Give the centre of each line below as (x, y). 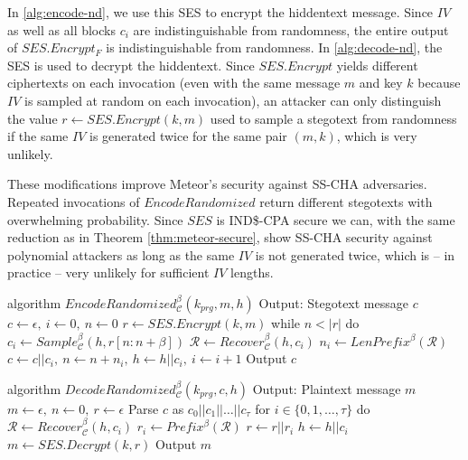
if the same (38, 136)
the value (33, 118)
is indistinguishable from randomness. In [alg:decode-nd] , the (274, 47)
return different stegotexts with (346, 201)
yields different (377, 65)
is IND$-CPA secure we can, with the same (336, 219)
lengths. (252, 272)
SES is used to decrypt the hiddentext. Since (131, 65)
